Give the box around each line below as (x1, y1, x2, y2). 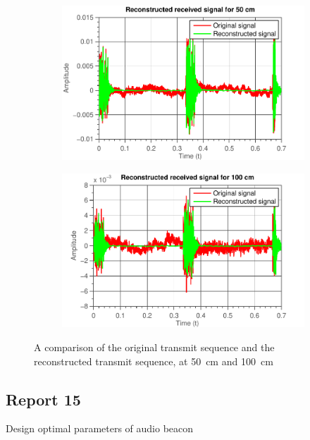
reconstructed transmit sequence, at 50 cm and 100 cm (34, 353, 273, 368)
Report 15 (6, 388, 81, 410)
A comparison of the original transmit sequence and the (34, 340, 275, 354)
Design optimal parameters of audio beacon (6, 421, 194, 436)
